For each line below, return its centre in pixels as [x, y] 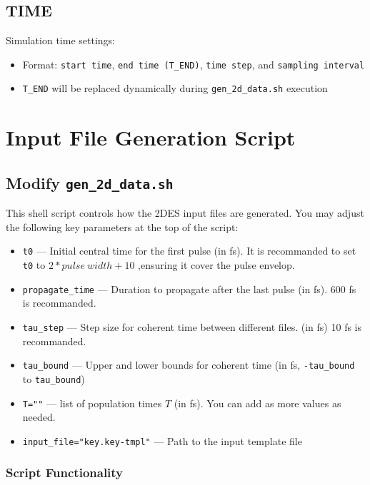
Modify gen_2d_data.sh [90, 182]
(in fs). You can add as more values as [257, 403]
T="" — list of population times [92, 403]
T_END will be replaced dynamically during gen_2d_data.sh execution [175, 88]
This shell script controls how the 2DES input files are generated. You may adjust [185, 213]
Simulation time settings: [60, 40]
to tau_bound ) [54, 378]
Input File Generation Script [151, 137]
